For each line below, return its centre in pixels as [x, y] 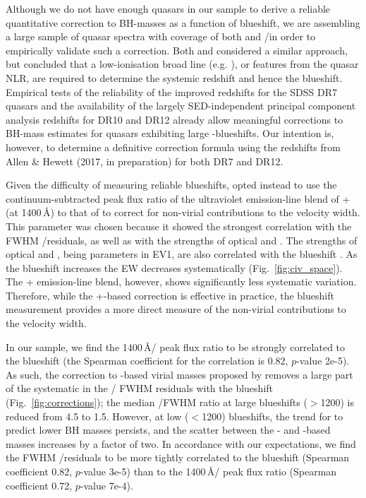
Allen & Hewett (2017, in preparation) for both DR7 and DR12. [145, 161]
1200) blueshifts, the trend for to [273, 416]
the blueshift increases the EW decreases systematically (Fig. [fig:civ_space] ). [174, 267]
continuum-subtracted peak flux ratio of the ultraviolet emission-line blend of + [178, 198]
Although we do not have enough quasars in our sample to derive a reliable [168, 8]
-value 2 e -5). [323, 361]
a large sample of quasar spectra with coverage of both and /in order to [161, 36]
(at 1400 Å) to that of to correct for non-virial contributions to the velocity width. [183, 212]
